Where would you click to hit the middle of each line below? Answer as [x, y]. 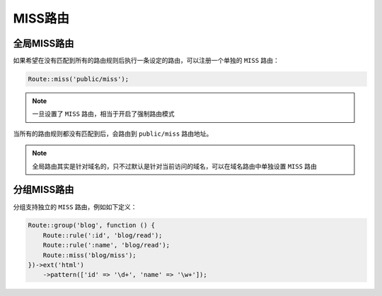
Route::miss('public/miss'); [79, 79]
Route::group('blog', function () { [92, 225]
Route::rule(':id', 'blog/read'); [103, 235]
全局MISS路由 [44, 43]
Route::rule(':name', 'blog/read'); [106, 245]
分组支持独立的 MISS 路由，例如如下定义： [75, 207]
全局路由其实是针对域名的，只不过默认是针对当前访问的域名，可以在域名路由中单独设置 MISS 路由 [175, 166]
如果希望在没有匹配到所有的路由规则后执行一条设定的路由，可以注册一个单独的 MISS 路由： [146, 61]
